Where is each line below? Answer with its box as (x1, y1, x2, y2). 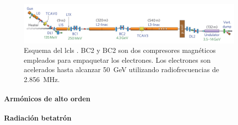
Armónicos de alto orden (4, 93, 91, 104)
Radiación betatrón (4, 113, 71, 123)
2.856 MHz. (24, 74, 60, 84)
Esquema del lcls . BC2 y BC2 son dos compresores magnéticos (24, 45, 216, 55)
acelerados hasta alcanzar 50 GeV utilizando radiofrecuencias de (24, 64, 219, 75)
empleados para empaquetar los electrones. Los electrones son (24, 54, 211, 65)
